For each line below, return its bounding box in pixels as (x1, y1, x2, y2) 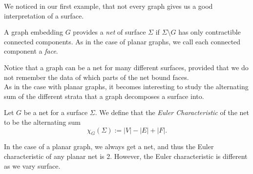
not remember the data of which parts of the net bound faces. (4, 72, 189, 82)
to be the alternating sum (4, 116, 81, 127)
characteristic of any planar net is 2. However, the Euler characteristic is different (4, 151, 248, 161)
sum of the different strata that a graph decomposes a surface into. (4, 91, 204, 101)
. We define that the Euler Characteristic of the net (95, 107, 249, 117)
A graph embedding (4, 27, 63, 37)
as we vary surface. (4, 160, 61, 171)
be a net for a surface (23, 107, 88, 117)
